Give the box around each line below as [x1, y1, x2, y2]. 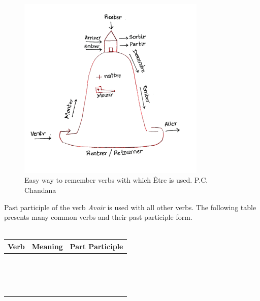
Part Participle [70, 241, 123, 251]
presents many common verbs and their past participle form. [4, 212, 192, 222]
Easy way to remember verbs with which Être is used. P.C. [24, 175, 208, 185]
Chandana [24, 185, 56, 195]
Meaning [31, 241, 63, 251]
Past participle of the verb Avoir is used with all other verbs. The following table [4, 202, 256, 212]
